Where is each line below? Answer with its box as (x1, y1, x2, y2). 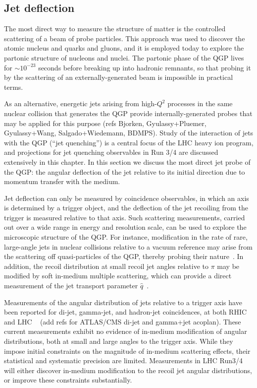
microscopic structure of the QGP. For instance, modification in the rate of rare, (4, 232, 248, 242)
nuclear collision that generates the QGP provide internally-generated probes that (4, 108, 253, 118)
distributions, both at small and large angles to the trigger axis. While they (4, 336, 233, 346)
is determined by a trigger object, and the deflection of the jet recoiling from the (4, 202, 248, 213)
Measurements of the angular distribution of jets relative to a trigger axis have (4, 297, 242, 307)
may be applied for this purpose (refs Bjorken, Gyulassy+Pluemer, (4, 118, 206, 128)
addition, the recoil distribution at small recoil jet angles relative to (4, 260, 209, 271)
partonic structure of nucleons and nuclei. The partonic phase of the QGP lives (4, 52, 244, 63)
